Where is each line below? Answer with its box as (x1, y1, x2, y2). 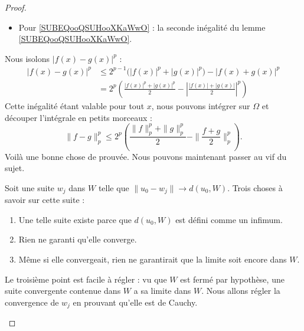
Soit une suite (5, 181, 55, 194)
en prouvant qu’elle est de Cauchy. (73, 296, 198, 308)
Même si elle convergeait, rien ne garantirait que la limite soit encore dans (18, 253, 287, 266)
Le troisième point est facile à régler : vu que (5, 273, 167, 285)
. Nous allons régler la (201, 284, 280, 297)
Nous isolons (5, 52, 50, 64)
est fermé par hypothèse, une (180, 273, 285, 285)
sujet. (5, 162, 25, 174)
